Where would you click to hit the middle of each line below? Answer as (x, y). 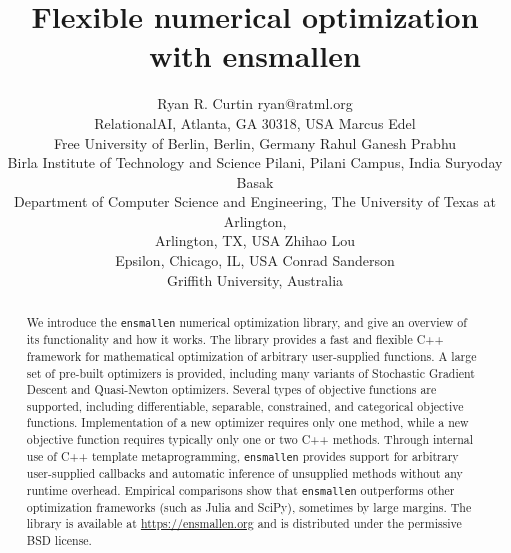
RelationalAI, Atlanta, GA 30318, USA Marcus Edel (255, 122)
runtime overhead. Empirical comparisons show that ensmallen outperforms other (240, 489)
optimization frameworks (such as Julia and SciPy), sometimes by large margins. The (249, 506)
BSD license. (59, 540)
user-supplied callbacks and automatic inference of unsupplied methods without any (244, 472)
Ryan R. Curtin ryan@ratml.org (255, 103)
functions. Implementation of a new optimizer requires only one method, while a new (247, 422)
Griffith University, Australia (255, 279)
